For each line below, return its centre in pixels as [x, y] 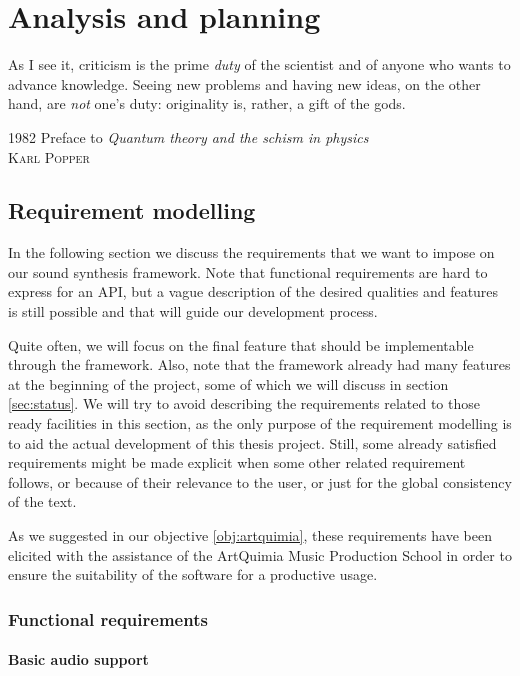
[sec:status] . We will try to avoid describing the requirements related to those [244, 403]
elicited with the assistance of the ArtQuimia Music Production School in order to [260, 554]
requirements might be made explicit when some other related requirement [237, 462]
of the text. [42, 501]
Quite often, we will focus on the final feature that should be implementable [241, 344]
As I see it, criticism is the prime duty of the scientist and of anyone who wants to [259, 64]
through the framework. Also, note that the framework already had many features [259, 364]
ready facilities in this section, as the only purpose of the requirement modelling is [260, 423]
